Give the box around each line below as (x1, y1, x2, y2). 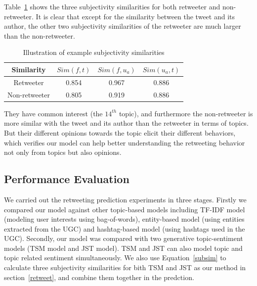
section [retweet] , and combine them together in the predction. (4, 272, 194, 282)
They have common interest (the (4, 108, 103, 118)
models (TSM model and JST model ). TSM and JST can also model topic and (4, 242, 243, 253)
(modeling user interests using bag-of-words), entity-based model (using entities (4, 214, 245, 224)
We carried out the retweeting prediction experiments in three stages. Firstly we (4, 194, 247, 204)
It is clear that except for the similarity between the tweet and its (36, 11, 235, 21)
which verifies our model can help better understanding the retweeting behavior (4, 137, 245, 147)
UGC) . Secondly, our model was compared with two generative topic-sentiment (4, 233, 243, 243)
